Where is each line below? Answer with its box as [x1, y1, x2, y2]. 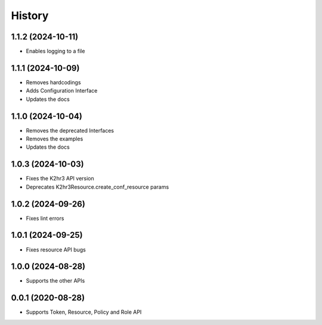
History [11, 9, 49, 22]
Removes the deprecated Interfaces [26, 127, 114, 134]
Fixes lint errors [26, 214, 64, 222]
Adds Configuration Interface [26, 87, 98, 94]
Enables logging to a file [26, 48, 85, 55]
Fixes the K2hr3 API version [26, 175, 95, 182]
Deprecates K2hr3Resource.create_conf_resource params [26, 183, 169, 191]
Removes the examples [26, 135, 83, 143]
